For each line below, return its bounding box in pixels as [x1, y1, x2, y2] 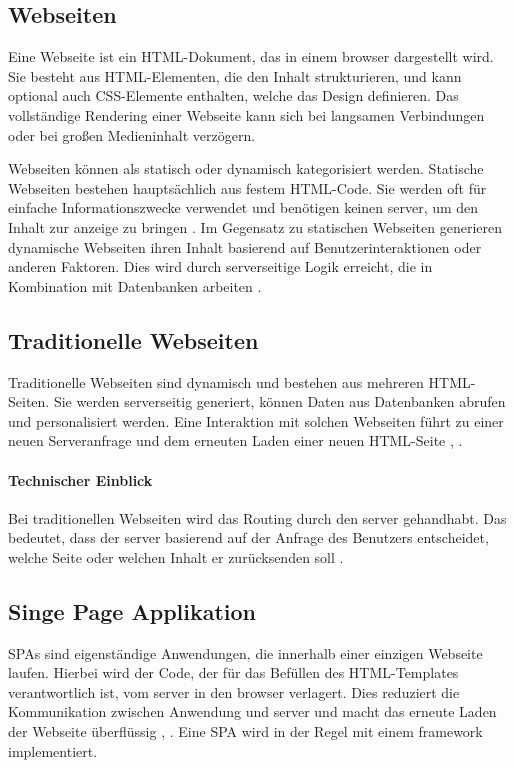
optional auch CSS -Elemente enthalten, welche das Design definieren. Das [8, 85, 459, 106]
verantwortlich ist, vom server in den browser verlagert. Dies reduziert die [8, 681, 460, 702]
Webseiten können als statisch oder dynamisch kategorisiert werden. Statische [8, 158, 484, 179]
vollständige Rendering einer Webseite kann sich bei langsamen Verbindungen [8, 104, 485, 125]
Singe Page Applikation [8, 595, 257, 626]
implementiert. [8, 740, 98, 761]
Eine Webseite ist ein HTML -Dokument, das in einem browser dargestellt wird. [8, 46, 494, 67]
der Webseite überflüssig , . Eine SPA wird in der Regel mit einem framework [8, 721, 483, 742]
